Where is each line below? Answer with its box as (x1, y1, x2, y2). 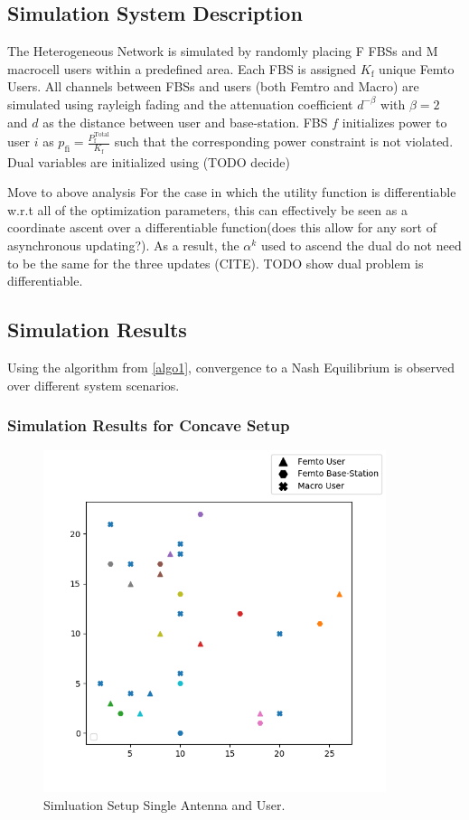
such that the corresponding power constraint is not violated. (114, 132, 454, 151)
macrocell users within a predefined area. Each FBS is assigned (7, 59, 357, 78)
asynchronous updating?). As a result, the (7, 236, 239, 255)
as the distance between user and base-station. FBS (42, 112, 328, 131)
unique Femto (379, 59, 455, 78)
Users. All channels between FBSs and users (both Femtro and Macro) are (7, 77, 419, 96)
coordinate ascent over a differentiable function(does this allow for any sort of (7, 218, 436, 237)
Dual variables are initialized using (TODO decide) (7, 152, 290, 171)
